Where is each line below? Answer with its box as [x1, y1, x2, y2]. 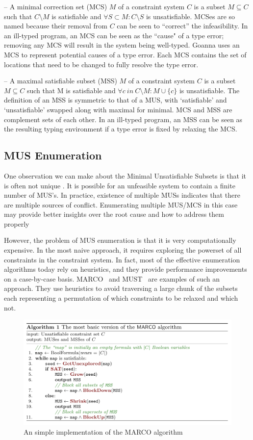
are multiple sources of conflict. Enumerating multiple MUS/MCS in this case [4, 199, 238, 209]
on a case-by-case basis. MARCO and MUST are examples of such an [4, 273, 220, 284]
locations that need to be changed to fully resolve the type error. [4, 59, 199, 69]
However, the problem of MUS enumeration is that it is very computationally [4, 235, 236, 245]
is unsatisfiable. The [179, 85, 240, 95]
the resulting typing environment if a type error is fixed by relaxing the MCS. [4, 124, 237, 134]
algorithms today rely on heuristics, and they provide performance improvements [4, 264, 247, 274]
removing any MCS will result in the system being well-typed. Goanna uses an [4, 40, 240, 50]
